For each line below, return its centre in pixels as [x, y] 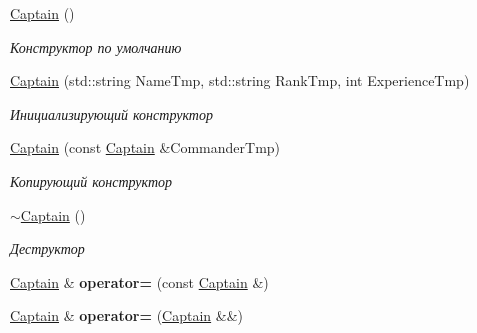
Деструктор [47, 248]
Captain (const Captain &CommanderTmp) [145, 147]
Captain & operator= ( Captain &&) [127, 315]
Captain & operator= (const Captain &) [139, 281]
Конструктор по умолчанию [96, 46]
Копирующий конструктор [91, 180]
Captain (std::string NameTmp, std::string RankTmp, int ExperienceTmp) [240, 80]
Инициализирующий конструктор [111, 113]
